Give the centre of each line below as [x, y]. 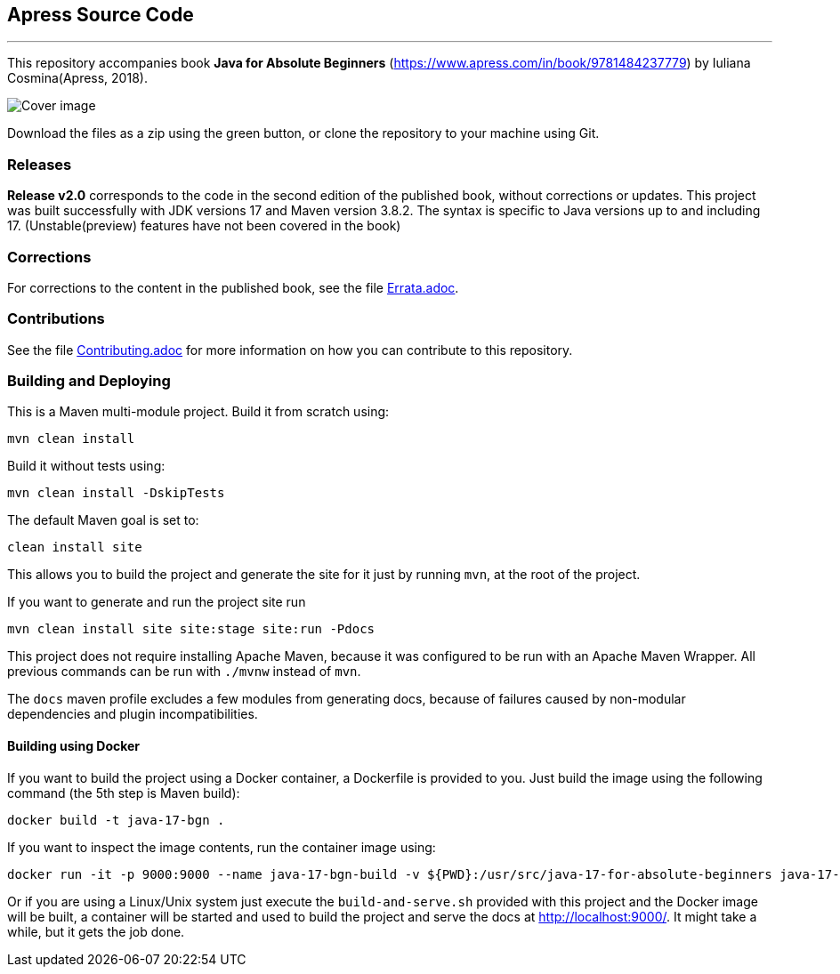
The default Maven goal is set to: [103, 520]
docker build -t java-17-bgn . [116, 820]
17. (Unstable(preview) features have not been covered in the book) [204, 226]
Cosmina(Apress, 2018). [77, 78]
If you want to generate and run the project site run [157, 602]
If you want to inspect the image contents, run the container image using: [222, 847]
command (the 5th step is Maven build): [124, 793]
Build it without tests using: [86, 466]
